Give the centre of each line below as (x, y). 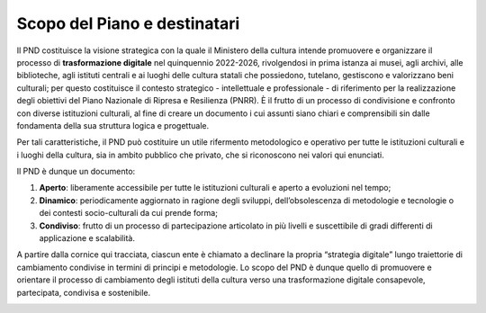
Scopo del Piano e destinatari (128, 23)
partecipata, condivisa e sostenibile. (84, 292)
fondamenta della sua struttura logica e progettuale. (113, 125)
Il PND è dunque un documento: (76, 172)
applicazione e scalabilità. (87, 238)
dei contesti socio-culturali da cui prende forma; (128, 213)
